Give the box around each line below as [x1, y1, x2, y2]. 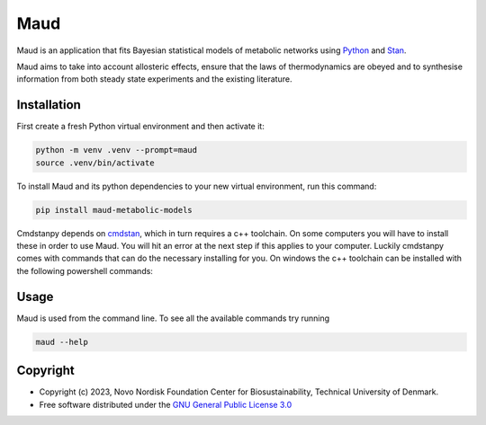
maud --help [35, 337, 89, 347]
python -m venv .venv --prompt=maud [35, 145, 198, 155]
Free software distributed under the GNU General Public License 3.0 [39, 399, 292, 410]
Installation [16, 97, 81, 112]
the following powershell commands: [16, 265, 153, 276]
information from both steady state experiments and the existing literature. [16, 74, 292, 84]
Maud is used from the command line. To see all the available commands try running [16, 313, 330, 323]
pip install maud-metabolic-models [35, 205, 193, 215]
